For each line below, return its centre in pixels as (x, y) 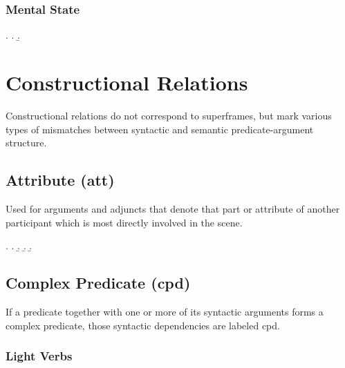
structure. (26, 143)
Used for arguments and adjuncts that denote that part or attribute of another (173, 208)
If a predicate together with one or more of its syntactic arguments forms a (165, 311)
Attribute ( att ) (60, 180)
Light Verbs (39, 356)
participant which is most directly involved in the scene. (124, 222)
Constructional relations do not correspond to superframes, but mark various (169, 115)
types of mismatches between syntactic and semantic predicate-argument (160, 129)
